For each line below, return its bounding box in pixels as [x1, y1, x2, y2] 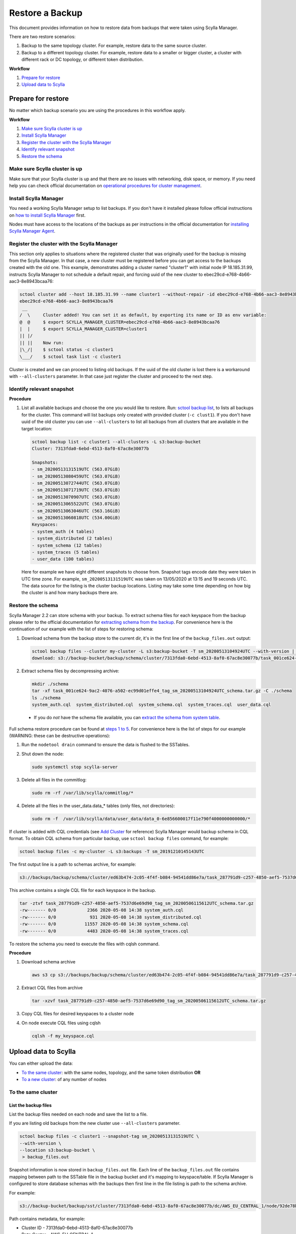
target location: [21, 425, 53, 431]
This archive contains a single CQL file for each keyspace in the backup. [9, 887, 156, 893]
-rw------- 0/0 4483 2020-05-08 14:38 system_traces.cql [19, 928, 189, 934]
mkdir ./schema [32, 681, 69, 687]
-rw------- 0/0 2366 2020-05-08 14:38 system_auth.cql [19, 907, 184, 913]
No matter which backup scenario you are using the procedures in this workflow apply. [9, 108, 186, 114]
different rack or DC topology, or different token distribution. [21, 57, 144, 63]
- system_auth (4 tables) [32, 529, 95, 534]
